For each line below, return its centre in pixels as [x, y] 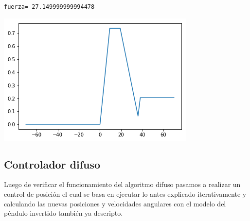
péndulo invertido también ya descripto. [63, 213]
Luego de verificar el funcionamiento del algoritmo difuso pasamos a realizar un [122, 184]
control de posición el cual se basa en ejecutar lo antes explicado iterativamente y [125, 194]
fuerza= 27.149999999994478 [49, 7]
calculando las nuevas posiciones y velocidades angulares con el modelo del [115, 203]
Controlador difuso [52, 164]
